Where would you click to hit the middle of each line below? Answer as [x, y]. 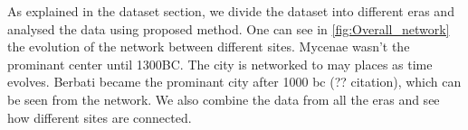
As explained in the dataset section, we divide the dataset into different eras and [231, 11]
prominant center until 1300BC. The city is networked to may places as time [220, 64]
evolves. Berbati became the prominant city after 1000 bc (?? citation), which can [234, 82]
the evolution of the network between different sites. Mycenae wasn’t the [209, 46]
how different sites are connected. [100, 117]
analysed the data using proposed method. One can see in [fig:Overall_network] [229, 28]
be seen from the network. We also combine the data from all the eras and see [224, 99]
